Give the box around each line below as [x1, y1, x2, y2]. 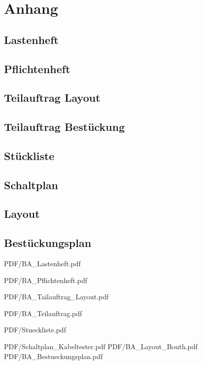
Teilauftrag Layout [4, 90, 101, 105]
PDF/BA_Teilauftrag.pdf [4, 308, 82, 318]
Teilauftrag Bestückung [4, 119, 125, 134]
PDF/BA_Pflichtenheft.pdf [4, 275, 88, 285]
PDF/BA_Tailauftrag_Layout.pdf [4, 291, 109, 302]
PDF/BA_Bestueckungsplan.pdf [4, 351, 103, 361]
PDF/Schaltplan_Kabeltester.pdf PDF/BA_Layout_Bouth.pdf [4, 341, 198, 352]
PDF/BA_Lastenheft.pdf [4, 258, 81, 269]
